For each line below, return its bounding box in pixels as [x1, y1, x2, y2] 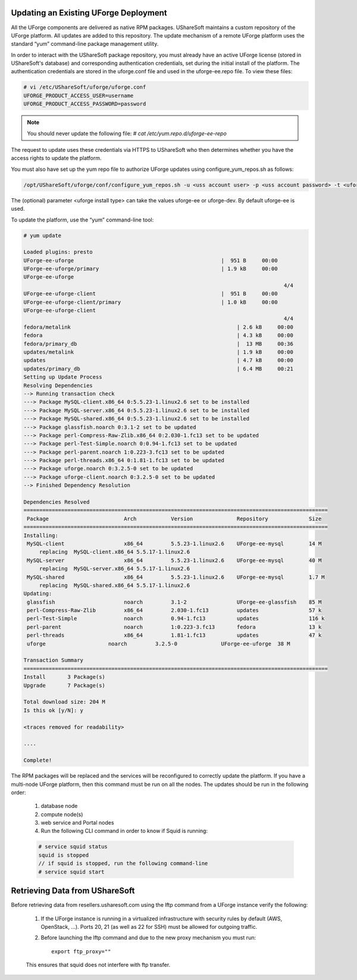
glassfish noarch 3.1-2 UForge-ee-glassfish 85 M [27, 598, 322, 606]
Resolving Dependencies [23, 382, 93, 389]
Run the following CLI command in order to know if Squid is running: [40, 828, 208, 835]
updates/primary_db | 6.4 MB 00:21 [23, 365, 294, 372]
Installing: [23, 532, 59, 539]
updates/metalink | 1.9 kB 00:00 [23, 348, 294, 355]
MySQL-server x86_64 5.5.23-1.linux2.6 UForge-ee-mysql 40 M [27, 557, 322, 564]
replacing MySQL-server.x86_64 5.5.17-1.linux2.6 [39, 566, 190, 572]
